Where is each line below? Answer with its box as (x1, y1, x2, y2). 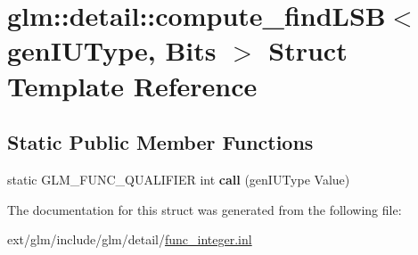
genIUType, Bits (7, 32, 217, 69)
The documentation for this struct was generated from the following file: (7, 200, 402, 218)
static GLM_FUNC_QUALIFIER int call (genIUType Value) (7, 169, 350, 188)
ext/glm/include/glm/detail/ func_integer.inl (7, 230, 252, 249)
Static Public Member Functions (7, 128, 314, 156)
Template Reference (7, 67, 258, 103)
